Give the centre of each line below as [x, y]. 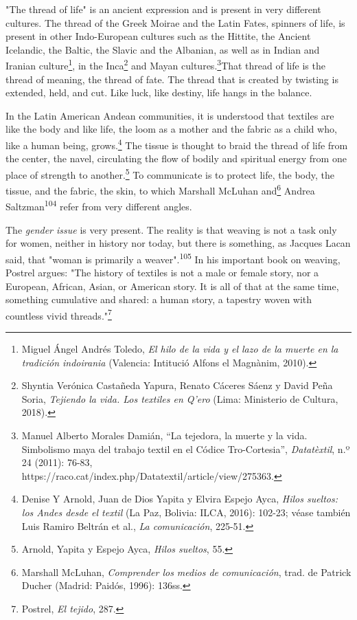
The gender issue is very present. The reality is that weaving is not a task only [171, 229]
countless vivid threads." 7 [59, 314]
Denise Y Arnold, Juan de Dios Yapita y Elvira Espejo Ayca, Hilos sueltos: [180, 499]
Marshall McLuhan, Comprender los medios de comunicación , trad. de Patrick [186, 572]
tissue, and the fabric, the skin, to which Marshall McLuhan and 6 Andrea [160, 189]
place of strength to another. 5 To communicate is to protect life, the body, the [170, 173]
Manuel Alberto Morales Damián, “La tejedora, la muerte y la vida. [164, 435]
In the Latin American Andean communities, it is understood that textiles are [170, 115]
